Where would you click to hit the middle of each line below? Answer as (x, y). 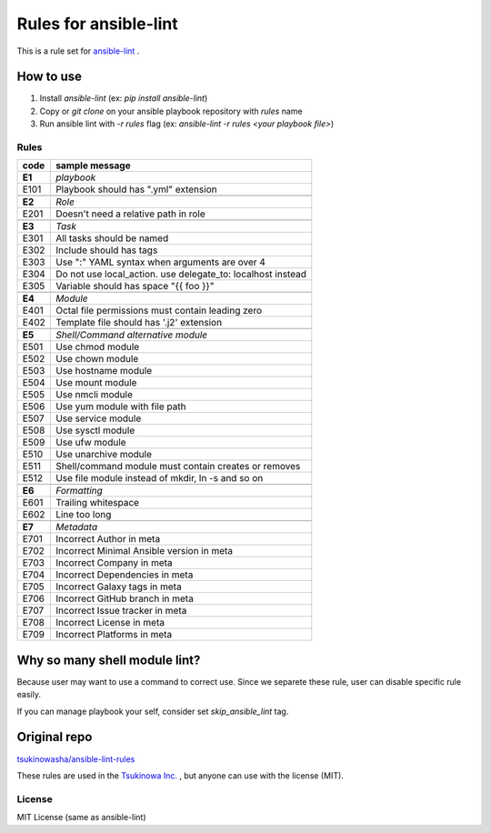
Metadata (77, 527)
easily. (29, 695)
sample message (93, 166)
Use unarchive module (104, 455)
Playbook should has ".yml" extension (136, 189)
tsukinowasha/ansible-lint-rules (76, 758)
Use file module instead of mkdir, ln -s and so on (160, 478)
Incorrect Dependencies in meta (125, 575)
